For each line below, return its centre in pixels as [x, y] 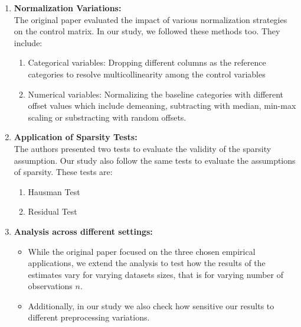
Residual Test [53, 211]
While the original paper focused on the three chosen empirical [142, 251]
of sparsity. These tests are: [63, 172]
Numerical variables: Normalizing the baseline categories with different [156, 94]
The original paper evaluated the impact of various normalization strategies [150, 19]
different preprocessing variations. [89, 317]
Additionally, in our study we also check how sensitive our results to [151, 305]
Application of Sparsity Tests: [76, 137]
